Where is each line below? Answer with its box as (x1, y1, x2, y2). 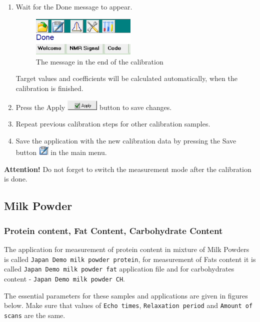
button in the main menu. (15, 147, 107, 157)
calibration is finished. (15, 83, 83, 93)
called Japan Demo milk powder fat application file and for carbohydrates (4, 263, 234, 274)
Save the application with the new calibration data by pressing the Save (15, 135, 236, 145)
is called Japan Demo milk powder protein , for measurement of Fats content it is (4, 253, 256, 264)
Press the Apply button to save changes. (15, 101, 172, 112)
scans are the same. (4, 309, 65, 320)
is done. (4, 173, 27, 184)
